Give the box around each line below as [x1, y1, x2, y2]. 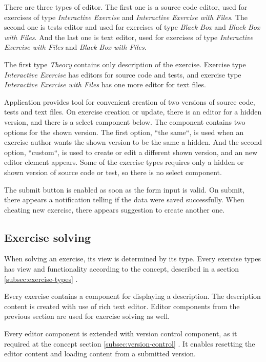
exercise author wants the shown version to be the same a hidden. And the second [4, 137, 262, 147]
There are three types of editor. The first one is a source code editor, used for [4, 2, 248, 12]
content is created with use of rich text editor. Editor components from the [4, 300, 240, 311]
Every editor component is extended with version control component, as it [4, 328, 237, 339]
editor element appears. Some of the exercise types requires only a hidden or [4, 157, 244, 167]
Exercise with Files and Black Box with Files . [4, 42, 147, 52]
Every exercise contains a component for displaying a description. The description [4, 291, 261, 301]
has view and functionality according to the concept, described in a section [4, 263, 239, 274]
